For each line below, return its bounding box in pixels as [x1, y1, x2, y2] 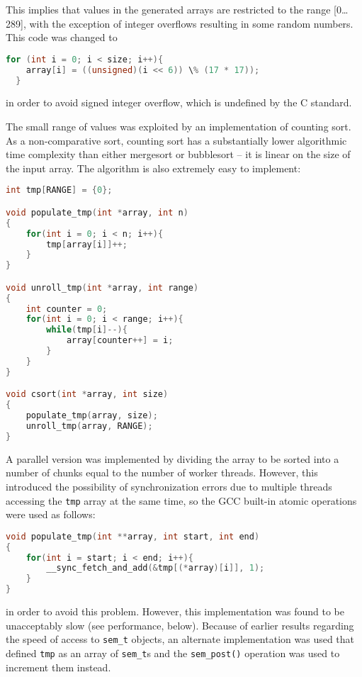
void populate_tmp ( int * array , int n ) [6, 207, 188, 218]
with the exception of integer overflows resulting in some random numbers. [29, 16, 353, 30]
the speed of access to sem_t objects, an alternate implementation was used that [6, 632, 355, 647]
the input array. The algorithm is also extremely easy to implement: [6, 160, 301, 175]
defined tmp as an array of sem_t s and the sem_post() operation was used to [6, 645, 340, 660]
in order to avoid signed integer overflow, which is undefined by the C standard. [6, 95, 352, 110]
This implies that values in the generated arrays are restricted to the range [6, 2, 331, 16]
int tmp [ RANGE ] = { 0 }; [6, 185, 113, 196]
